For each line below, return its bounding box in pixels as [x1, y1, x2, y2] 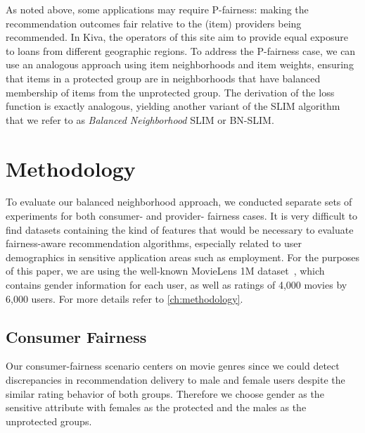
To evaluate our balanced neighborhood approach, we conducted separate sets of [6, 194, 352, 209]
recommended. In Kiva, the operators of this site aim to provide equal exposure [6, 30, 348, 44]
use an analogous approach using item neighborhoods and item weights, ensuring [6, 57, 354, 72]
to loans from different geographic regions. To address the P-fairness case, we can [6, 43, 356, 58]
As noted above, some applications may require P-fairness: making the [6, 2, 309, 16]
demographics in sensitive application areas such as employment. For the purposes [6, 249, 360, 264]
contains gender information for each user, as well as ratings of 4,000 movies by [6, 277, 347, 292]
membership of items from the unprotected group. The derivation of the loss [6, 84, 335, 99]
